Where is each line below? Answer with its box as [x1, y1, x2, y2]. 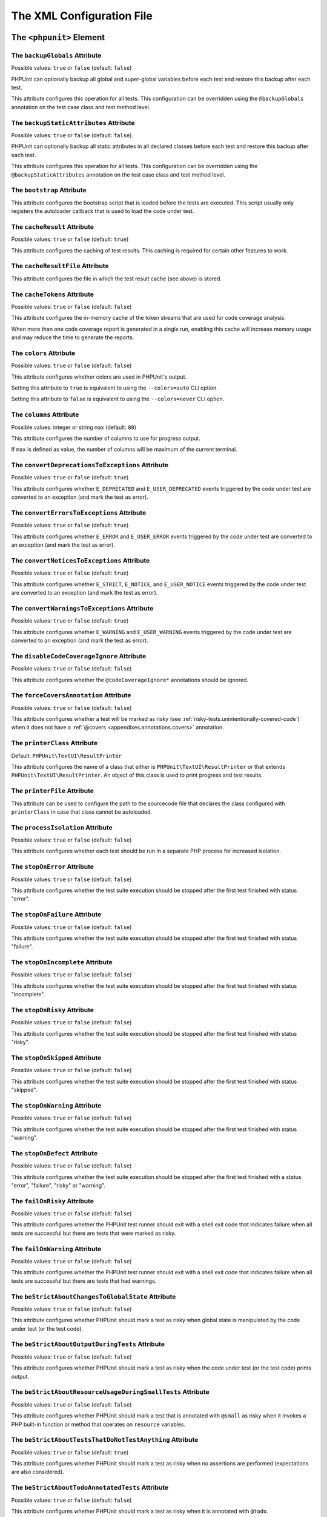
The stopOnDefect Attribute [11, 1149, 98, 1157]
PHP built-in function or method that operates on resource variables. [11, 1421, 186, 1428]
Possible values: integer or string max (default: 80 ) [11, 424, 136, 431]
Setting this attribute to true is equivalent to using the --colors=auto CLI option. [11, 384, 218, 391]
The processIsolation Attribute [11, 823, 113, 831]
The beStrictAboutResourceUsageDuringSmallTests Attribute [11, 1388, 210, 1396]
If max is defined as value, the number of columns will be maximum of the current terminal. [11, 446, 237, 453]
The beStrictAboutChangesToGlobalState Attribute [11, 1292, 176, 1301]
